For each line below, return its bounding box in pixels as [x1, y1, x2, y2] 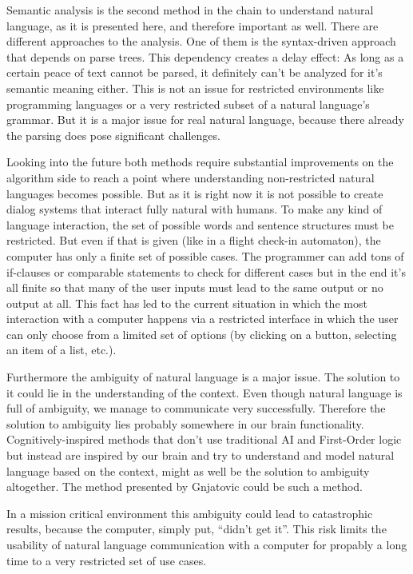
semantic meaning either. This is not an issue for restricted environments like [6, 79, 384, 96]
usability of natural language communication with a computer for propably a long [6, 536, 407, 552]
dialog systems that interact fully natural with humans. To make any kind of [6, 201, 383, 217]
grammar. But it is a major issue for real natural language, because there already [6, 111, 404, 128]
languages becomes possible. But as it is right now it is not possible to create [6, 185, 383, 201]
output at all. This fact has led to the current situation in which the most [6, 294, 367, 311]
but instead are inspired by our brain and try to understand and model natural [6, 447, 395, 464]
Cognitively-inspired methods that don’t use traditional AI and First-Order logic [6, 431, 402, 448]
